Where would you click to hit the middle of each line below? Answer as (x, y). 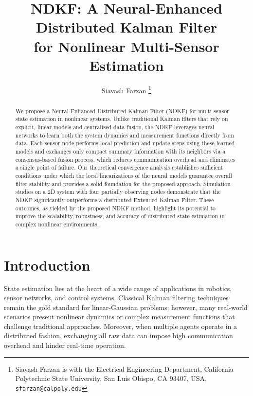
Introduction (47, 265)
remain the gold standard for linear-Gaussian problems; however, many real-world (126, 307)
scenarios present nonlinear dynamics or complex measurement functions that (119, 317)
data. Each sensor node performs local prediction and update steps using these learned (125, 143)
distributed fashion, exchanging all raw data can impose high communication (118, 336)
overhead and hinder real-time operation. (65, 345)
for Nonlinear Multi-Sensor (126, 46)
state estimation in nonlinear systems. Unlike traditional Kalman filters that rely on (122, 119)
